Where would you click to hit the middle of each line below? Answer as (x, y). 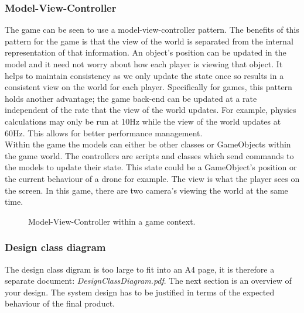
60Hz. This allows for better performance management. (104, 133)
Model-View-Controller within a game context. (112, 221)
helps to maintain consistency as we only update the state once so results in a (144, 75)
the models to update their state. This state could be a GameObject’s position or (151, 167)
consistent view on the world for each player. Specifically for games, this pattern (148, 87)
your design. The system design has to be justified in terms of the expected (140, 292)
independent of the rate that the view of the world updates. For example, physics (151, 110)
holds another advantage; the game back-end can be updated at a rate (131, 98)
